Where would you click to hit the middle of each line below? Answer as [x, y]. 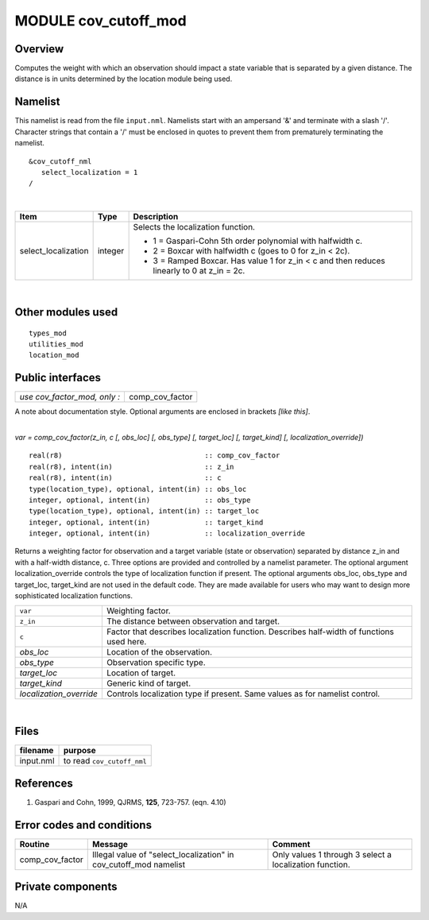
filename [37, 751]
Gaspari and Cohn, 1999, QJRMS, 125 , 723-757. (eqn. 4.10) [130, 802]
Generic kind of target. [149, 683]
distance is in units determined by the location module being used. [124, 79]
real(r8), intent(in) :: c [125, 478]
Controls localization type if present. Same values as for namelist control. [243, 694]
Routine [35, 844]
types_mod [48, 333]
